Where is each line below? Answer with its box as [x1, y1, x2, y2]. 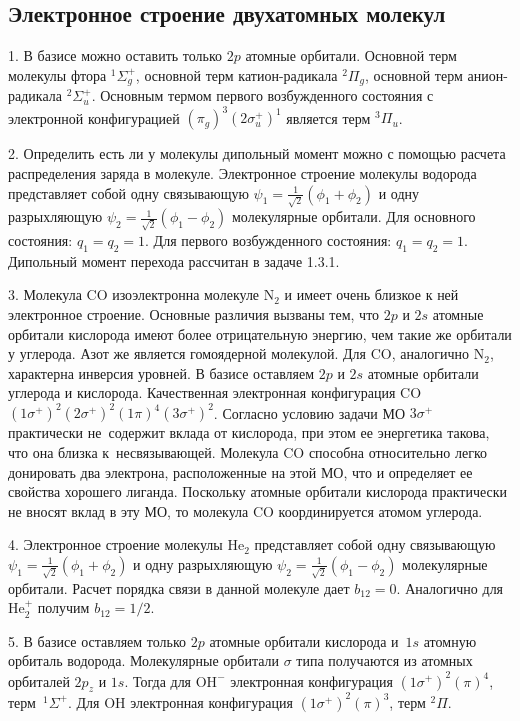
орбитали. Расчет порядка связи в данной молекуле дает [8, 577, 350, 598]
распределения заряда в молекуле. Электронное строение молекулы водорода [8, 162, 477, 183]
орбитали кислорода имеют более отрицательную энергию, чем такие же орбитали [8, 323, 512, 344]
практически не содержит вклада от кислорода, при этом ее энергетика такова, [8, 422, 490, 443]
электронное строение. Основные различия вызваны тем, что [8, 303, 380, 324]
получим [37, 597, 90, 618]
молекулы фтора [8, 64, 107, 85]
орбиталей [8, 670, 70, 691]
